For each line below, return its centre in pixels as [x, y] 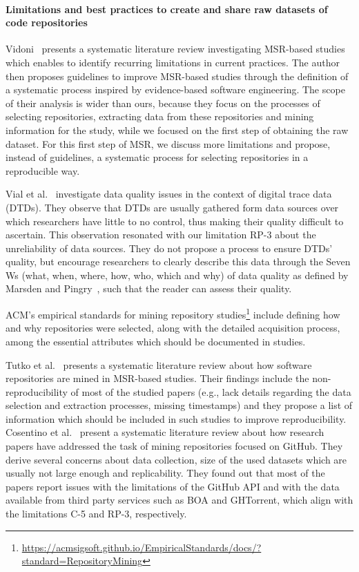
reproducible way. [43, 170]
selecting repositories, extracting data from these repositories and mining [160, 116]
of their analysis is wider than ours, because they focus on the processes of [163, 103]
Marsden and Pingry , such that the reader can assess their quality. [149, 288]
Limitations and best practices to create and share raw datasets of [167, 9]
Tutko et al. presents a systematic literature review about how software [159, 364]
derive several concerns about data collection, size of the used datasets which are [176, 459]
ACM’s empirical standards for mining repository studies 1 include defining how [173, 313]
